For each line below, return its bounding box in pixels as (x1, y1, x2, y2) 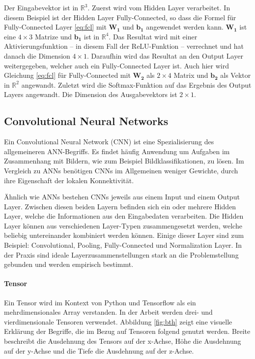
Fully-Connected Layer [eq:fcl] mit (4, 22, 107, 32)
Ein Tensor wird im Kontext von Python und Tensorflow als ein (4, 297, 196, 307)
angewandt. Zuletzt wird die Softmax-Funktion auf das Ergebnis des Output (21, 79, 252, 90)
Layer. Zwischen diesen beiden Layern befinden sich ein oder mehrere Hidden (4, 201, 236, 211)
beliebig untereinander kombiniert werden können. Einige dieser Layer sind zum (4, 230, 244, 240)
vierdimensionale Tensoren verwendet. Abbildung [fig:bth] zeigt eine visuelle (4, 316, 232, 326)
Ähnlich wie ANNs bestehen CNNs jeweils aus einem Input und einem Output (4, 192, 240, 202)
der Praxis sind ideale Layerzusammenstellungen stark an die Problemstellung (4, 249, 239, 260)
